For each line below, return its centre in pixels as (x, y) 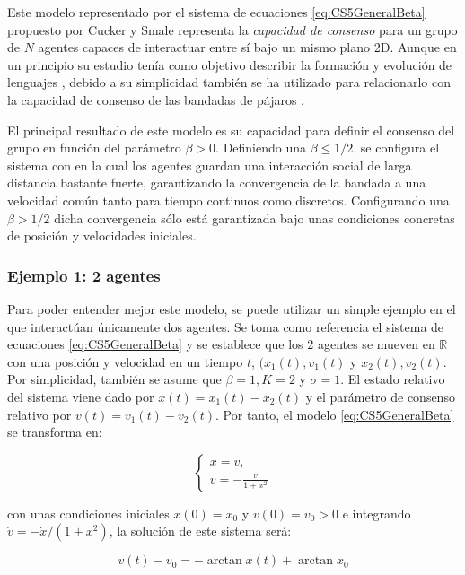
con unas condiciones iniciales (88, 513)
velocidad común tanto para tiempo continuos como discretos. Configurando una (228, 200)
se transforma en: (55, 432)
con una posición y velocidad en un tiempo (125, 361)
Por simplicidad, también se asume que (114, 379)
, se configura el (396, 148)
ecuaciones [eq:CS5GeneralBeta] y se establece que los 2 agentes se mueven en (221, 344)
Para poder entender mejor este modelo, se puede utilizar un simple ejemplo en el (232, 308)
